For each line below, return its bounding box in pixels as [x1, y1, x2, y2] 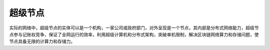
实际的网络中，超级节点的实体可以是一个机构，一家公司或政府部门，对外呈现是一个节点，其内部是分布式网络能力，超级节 [9, 25, 259, 31]
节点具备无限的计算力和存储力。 [9, 39, 75, 45]
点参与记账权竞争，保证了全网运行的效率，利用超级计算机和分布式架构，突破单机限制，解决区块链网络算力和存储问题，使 [9, 31, 259, 37]
